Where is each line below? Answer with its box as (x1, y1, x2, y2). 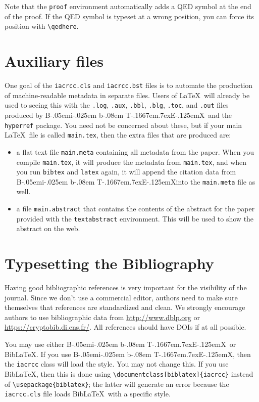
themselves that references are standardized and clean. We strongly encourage (5, 302, 245, 312)
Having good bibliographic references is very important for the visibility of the (5, 282, 247, 293)
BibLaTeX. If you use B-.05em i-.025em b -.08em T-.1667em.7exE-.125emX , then (5, 348, 251, 359)
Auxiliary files (5, 51, 104, 71)
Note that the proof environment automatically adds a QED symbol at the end (5, 1, 251, 11)
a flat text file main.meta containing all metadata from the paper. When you (16, 146, 254, 157)
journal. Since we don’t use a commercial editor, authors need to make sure (5, 292, 238, 302)
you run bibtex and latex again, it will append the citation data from (16, 166, 236, 177)
